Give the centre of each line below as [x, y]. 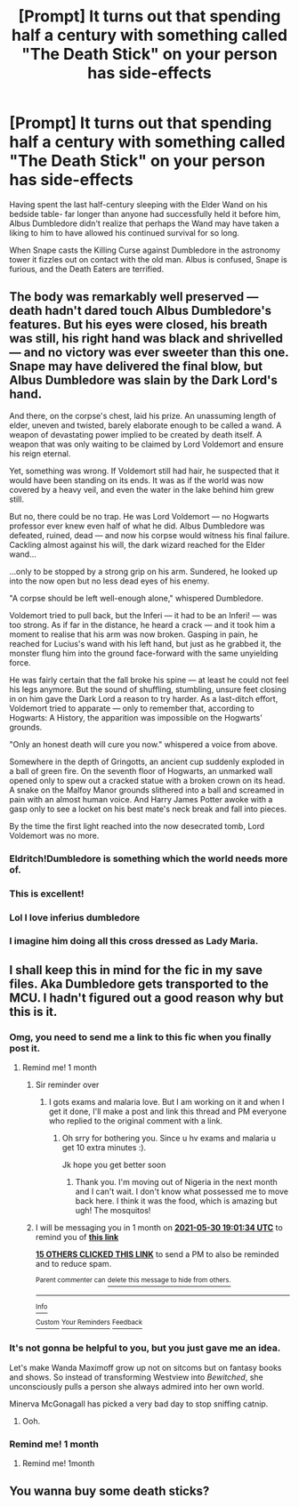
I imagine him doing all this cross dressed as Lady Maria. [134, 941]
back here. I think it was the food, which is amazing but [176, 1201]
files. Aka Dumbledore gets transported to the [139, 983]
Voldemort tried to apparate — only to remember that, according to [132, 708]
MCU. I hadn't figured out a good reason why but [147, 998]
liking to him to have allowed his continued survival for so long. [125, 232]
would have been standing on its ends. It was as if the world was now [137, 480]
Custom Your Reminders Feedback [89, 1323]
